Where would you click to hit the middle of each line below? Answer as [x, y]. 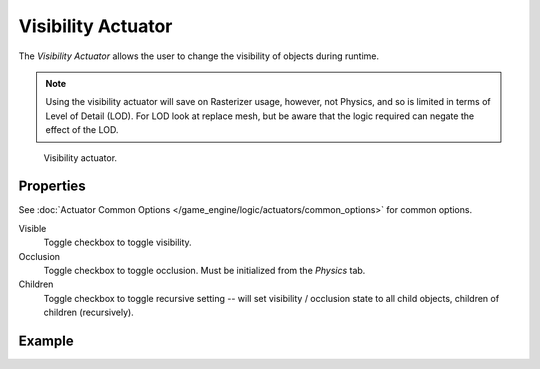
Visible [32, 228]
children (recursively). [88, 312]
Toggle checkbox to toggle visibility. [117, 242]
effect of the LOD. [82, 130]
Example [46, 340]
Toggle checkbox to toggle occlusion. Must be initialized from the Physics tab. [204, 270]
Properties [52, 186]
